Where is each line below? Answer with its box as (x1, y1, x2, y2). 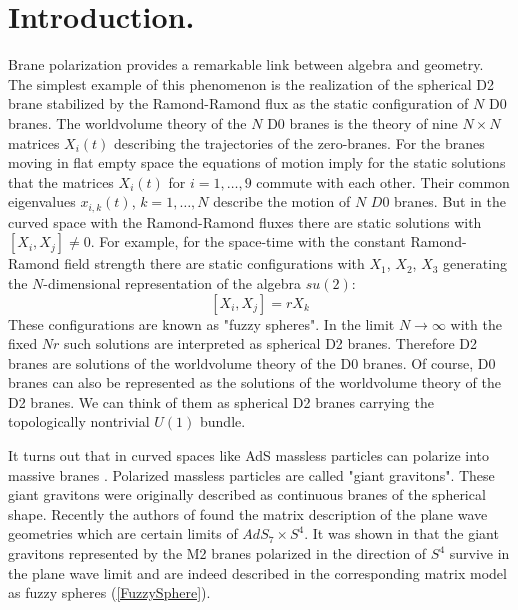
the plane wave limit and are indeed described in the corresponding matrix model (8, 562, 507, 583)
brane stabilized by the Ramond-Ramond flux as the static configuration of (8, 93, 469, 114)
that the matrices (8, 171, 114, 192)
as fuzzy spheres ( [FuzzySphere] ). (8, 582, 211, 603)
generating (443, 253, 507, 274)
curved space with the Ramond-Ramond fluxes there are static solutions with (8, 211, 482, 232)
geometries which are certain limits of (8, 523, 238, 544)
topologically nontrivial (8, 411, 150, 432)
